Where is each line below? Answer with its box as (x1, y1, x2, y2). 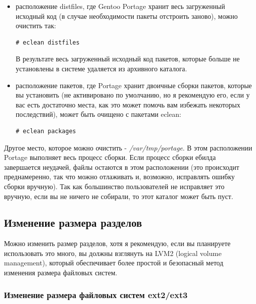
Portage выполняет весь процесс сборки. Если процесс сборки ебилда (4, 152, 216, 162)
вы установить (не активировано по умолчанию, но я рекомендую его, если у (15, 90, 250, 100)
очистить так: (15, 20, 56, 31)
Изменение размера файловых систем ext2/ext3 (4, 288, 188, 301)
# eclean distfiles (15, 39, 80, 46)
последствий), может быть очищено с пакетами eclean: (15, 109, 181, 119)
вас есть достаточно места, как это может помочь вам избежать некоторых (15, 99, 241, 109)
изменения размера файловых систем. (4, 267, 117, 278)
